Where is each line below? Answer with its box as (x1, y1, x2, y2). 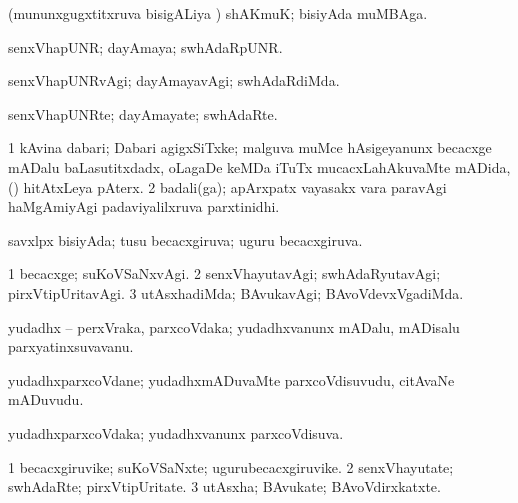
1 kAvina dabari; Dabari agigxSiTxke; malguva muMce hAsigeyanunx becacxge (8, 137, 492, 158)
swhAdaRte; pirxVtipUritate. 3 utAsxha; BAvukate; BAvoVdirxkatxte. (8, 476, 441, 497)
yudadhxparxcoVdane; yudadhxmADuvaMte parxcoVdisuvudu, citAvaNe (8, 369, 455, 390)
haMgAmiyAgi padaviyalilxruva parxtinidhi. (8, 196, 280, 217)
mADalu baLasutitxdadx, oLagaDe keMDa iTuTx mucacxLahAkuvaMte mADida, (8, 156, 511, 177)
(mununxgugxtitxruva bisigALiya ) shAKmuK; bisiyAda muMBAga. (8, 3, 428, 23)
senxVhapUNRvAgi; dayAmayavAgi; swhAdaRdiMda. (8, 70, 340, 91)
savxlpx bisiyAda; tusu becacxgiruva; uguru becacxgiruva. (8, 229, 363, 250)
